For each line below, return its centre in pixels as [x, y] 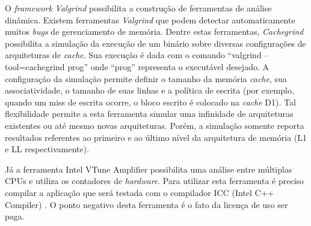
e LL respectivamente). [47, 149]
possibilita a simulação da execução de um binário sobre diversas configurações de [155, 43]
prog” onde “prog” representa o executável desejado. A [168, 66]
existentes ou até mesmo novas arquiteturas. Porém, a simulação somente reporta [155, 125]
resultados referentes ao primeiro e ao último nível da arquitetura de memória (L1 [156, 137]
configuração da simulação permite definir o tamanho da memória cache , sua [146, 78]
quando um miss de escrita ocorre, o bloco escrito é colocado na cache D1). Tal [150, 102]
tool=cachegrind [35, 66]
